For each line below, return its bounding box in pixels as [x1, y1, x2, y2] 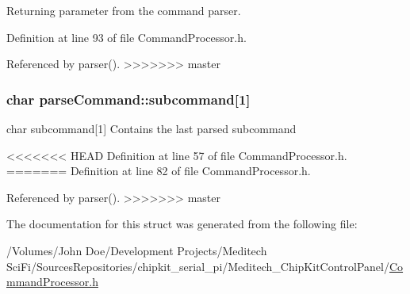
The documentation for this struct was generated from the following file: [6, 216, 358, 232]
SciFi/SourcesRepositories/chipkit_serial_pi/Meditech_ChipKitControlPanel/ [6, 258, 389, 274]
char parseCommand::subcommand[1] [6, 89, 251, 109]
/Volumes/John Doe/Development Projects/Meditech [6, 242, 267, 258]
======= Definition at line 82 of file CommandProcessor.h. [6, 162, 311, 179]
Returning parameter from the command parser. [6, 2, 241, 18]
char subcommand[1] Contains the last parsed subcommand [6, 120, 297, 136]
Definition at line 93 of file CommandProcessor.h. [6, 29, 247, 45]
